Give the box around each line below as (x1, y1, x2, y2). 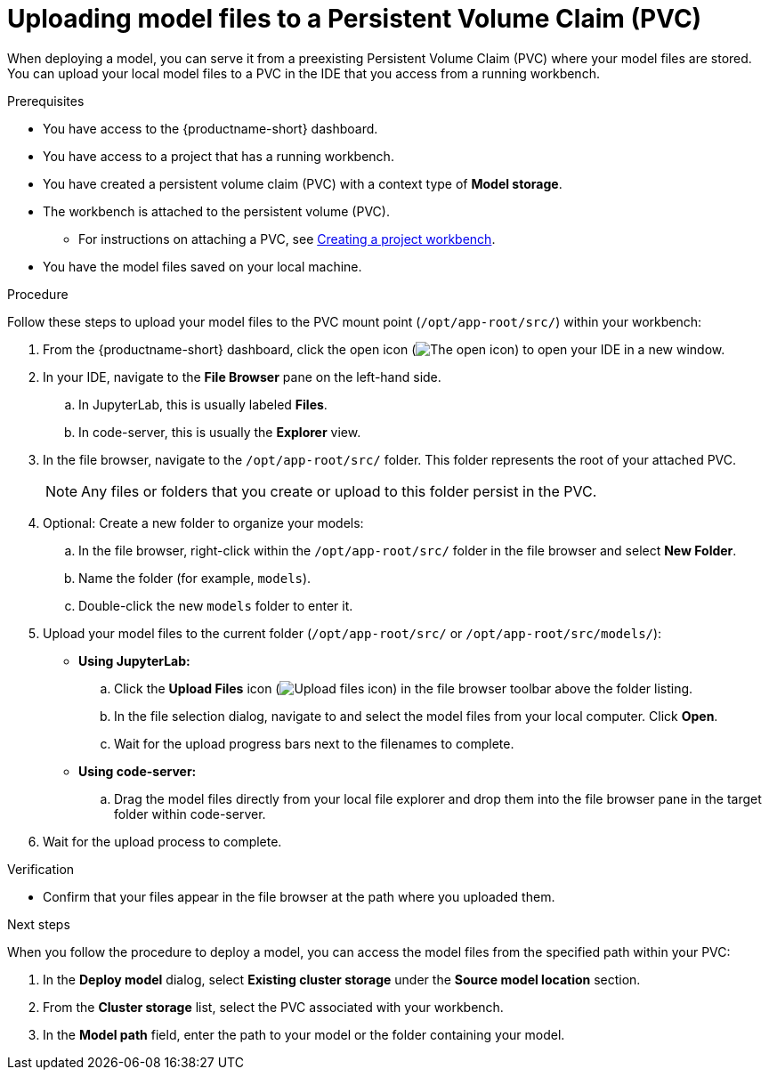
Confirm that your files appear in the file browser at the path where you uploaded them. (43, 888, 555, 904)
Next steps (7, 916, 70, 932)
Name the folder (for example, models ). (78, 570, 312, 586)
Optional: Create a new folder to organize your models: (43, 514, 364, 530)
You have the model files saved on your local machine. (43, 258, 362, 274)
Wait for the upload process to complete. (43, 833, 282, 849)
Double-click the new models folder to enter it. (78, 597, 353, 613)
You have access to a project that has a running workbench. (43, 148, 394, 164)
